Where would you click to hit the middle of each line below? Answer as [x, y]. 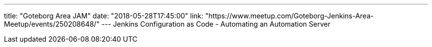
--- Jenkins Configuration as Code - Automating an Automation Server [216, 24]
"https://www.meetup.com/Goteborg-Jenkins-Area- [289, 16]
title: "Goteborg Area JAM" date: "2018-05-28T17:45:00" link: [104, 16]
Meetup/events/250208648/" [52, 24]
